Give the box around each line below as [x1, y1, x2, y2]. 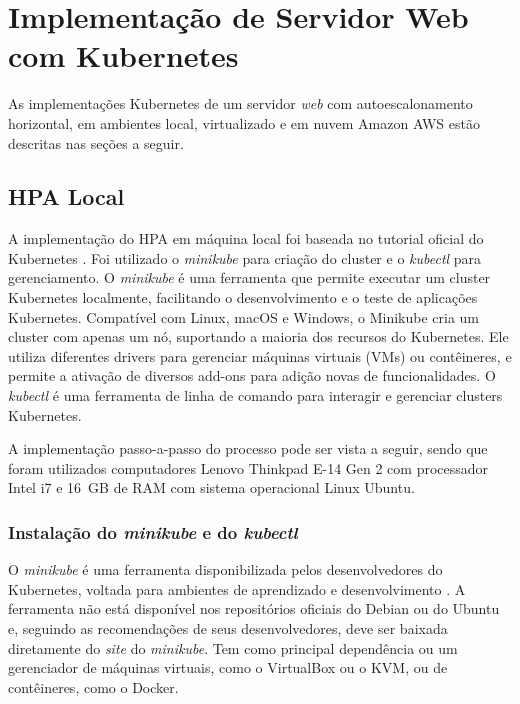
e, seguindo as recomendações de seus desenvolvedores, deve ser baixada [8, 618, 448, 639]
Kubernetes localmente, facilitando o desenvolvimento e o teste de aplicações [8, 287, 478, 308]
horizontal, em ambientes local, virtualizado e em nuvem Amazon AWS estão [8, 112, 480, 133]
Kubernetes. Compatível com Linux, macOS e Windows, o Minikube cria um [8, 306, 479, 327]
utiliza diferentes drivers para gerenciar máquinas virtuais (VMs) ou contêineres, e [8, 345, 512, 366]
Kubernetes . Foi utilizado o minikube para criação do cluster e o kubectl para [8, 247, 482, 268]
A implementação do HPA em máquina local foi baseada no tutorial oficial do [8, 228, 484, 249]
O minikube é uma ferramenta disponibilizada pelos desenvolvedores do [8, 559, 443, 580]
